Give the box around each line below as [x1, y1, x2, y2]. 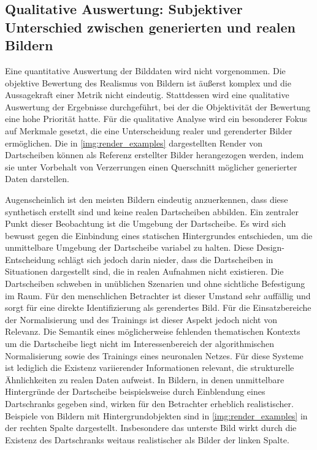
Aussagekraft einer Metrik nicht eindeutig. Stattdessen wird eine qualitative [5, 88, 289, 101]
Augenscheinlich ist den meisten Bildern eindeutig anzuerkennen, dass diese [5, 193, 288, 205]
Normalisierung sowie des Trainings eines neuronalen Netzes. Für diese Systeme [5, 349, 304, 362]
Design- [256, 241, 285, 254]
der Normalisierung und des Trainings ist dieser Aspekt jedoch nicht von [5, 313, 278, 326]
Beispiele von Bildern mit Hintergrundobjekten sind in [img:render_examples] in [5, 409, 308, 422]
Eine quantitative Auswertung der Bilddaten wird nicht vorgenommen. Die [5, 64, 286, 77]
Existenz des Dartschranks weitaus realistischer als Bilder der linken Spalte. [5, 433, 289, 446]
